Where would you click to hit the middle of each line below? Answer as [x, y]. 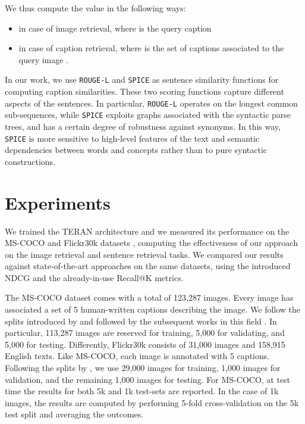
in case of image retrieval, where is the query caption [115, 28]
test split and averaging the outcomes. [74, 414]
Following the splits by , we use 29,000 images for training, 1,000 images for [143, 368]
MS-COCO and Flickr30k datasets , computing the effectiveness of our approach [151, 243]
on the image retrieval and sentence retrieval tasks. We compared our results [144, 254]
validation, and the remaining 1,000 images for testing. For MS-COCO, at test [148, 379]
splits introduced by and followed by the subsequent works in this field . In [141, 321]
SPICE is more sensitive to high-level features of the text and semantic [132, 138]
